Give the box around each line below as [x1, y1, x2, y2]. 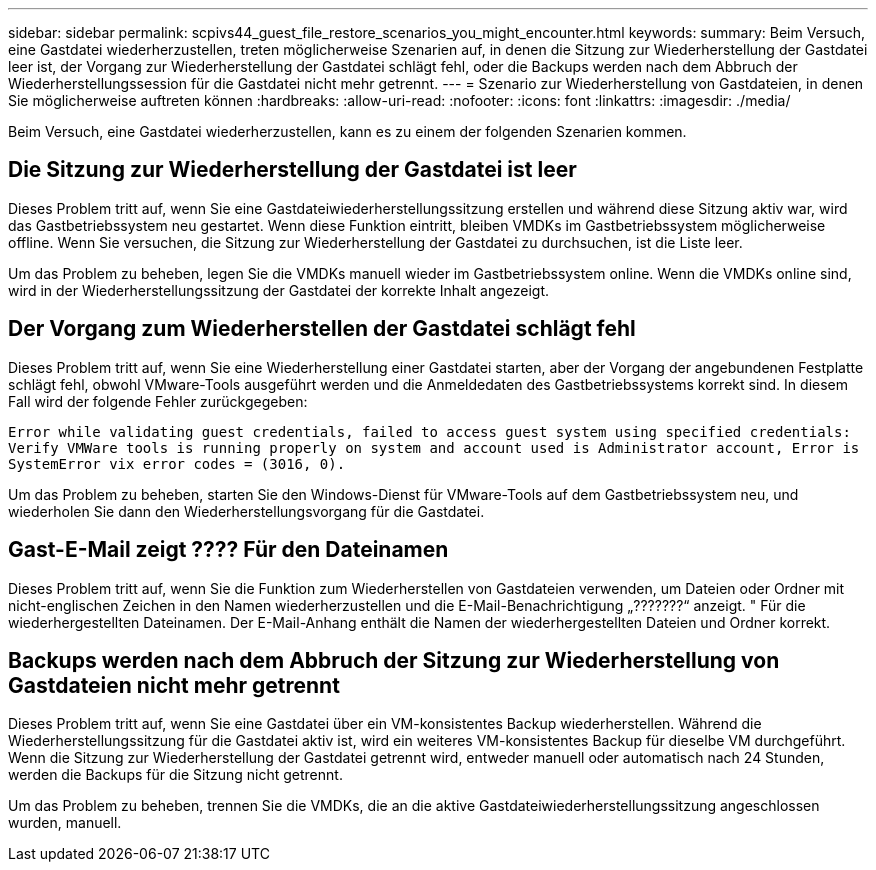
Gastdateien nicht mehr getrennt [8, 672, 340, 698]
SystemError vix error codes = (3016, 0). [8, 455, 346, 472]
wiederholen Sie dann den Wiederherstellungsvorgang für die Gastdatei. [8, 502, 485, 520]
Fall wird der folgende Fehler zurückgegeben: [8, 392, 308, 410]
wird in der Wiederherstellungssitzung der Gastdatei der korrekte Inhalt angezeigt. [8, 281, 549, 299]
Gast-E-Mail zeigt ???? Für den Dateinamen [8, 537, 449, 563]
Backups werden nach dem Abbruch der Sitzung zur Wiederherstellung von [8, 647, 780, 673]
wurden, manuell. [8, 814, 122, 832]
